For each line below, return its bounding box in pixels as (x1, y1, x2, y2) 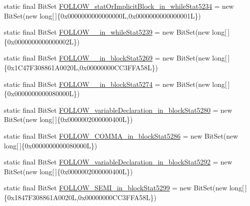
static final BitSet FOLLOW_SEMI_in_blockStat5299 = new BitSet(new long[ (4, 183, 244, 193)
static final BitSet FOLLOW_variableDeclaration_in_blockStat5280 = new (4, 104, 232, 115)
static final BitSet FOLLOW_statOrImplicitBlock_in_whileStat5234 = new (4, 1, 234, 11)
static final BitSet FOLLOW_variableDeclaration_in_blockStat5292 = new (4, 157, 232, 167)
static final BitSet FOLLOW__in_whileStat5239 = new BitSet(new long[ (4, 27, 227, 37)
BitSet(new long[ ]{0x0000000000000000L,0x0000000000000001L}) (4, 10, 201, 21)
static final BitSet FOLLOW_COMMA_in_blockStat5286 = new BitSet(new (4, 130, 238, 141)
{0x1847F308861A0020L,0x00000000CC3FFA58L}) (4, 192, 157, 202)
